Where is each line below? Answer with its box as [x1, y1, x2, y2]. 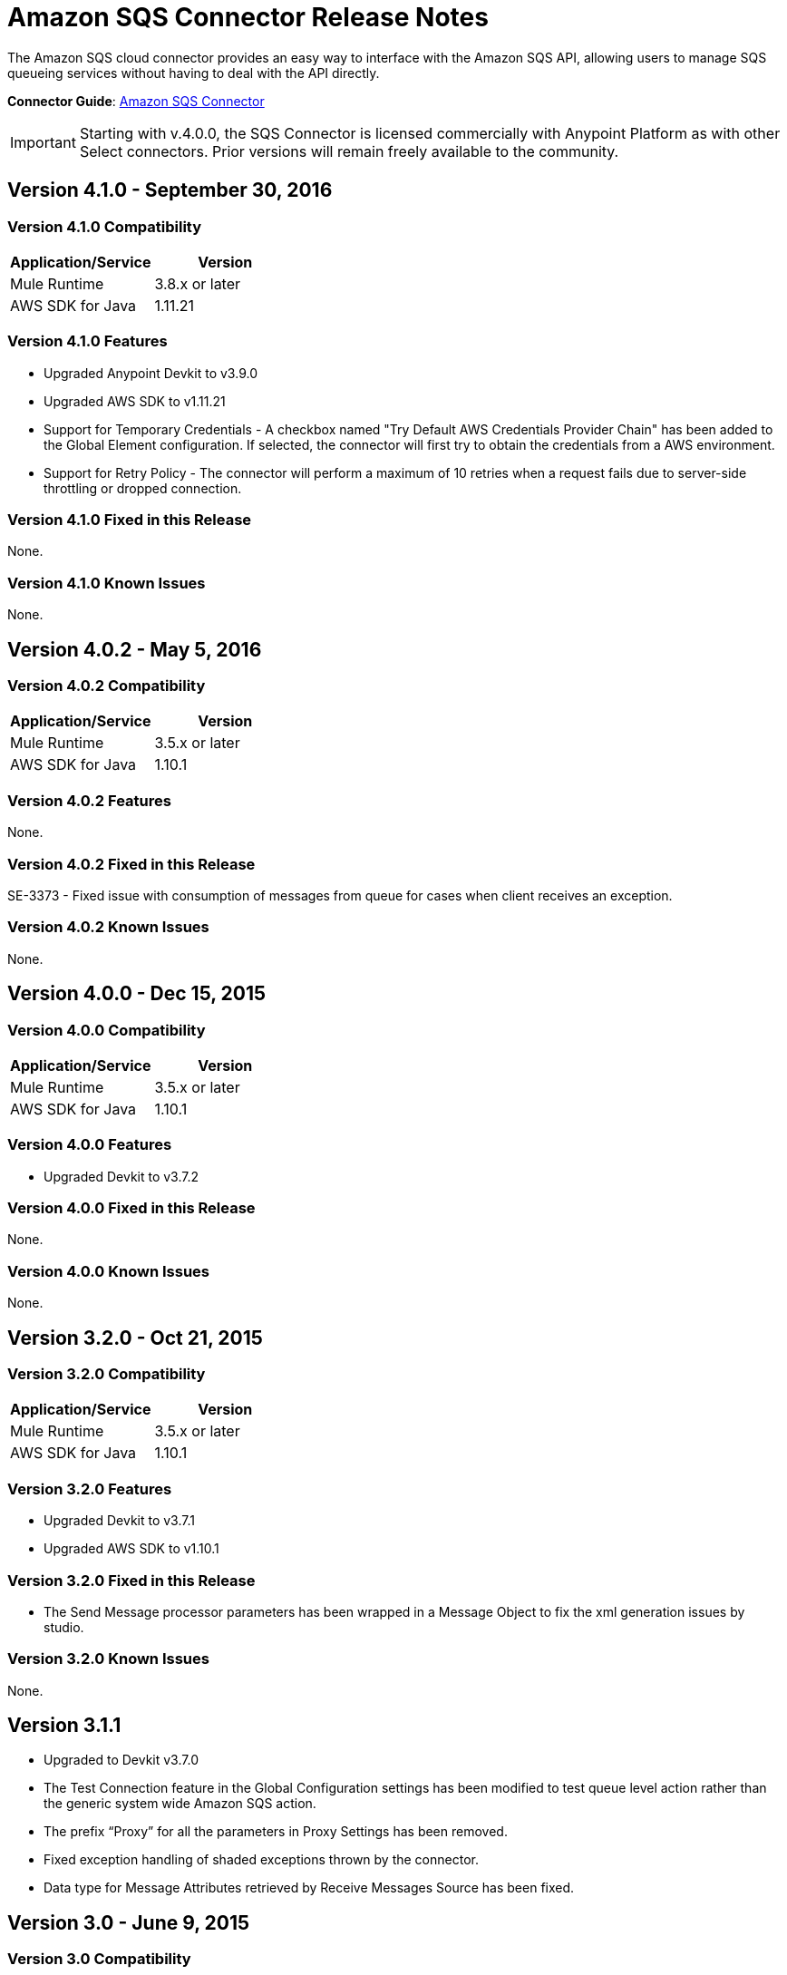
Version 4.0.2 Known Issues [7, 918, 209, 937]
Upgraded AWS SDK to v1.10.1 [44, 1541, 219, 1557]
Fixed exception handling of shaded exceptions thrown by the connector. [44, 1852, 479, 1868]
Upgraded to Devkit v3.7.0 [44, 1752, 199, 1768]
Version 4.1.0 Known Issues [7, 573, 206, 592]
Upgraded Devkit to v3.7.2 [44, 1168, 199, 1184]
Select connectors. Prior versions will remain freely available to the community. [79, 141, 619, 161]
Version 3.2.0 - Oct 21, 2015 [7, 1326, 263, 1349]
